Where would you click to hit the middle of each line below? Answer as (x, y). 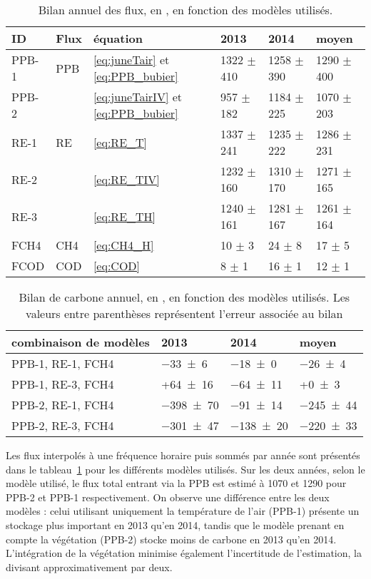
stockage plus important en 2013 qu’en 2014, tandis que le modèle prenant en (175, 524)
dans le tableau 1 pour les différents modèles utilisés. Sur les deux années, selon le (185, 469)
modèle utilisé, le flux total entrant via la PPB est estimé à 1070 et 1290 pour (176, 483)
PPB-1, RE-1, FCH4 (63, 363)
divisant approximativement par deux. (89, 567)
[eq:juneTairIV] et (137, 97)
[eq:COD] (117, 266)
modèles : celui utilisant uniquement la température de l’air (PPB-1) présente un (183, 511)
